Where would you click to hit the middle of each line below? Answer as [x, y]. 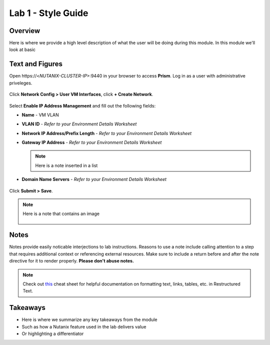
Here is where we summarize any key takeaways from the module [89, 319]
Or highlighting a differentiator [53, 333]
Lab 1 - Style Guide [49, 13]
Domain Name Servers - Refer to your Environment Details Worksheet [94, 179]
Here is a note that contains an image [61, 214]
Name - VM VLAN [40, 114]
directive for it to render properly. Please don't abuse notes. [72, 261]
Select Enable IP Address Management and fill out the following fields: [82, 105]
